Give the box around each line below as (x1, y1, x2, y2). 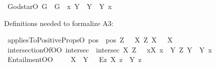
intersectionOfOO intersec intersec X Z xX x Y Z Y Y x (7, 44, 212, 54)
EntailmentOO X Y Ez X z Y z (7, 54, 142, 64)
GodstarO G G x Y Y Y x (7, 1, 112, 11)
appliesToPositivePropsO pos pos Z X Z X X (7, 34, 173, 45)
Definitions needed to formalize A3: (4, 17, 114, 28)
